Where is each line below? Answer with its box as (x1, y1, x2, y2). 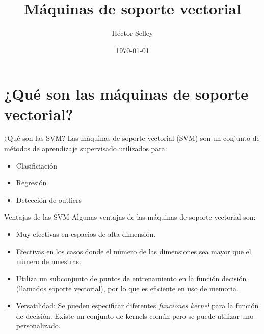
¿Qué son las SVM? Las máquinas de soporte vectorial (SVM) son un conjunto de (4, 133, 260, 144)
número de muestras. (16, 256, 81, 267)
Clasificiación (16, 160, 57, 171)
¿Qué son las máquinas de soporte (4, 83, 249, 104)
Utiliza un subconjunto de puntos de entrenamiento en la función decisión (16, 273, 247, 283)
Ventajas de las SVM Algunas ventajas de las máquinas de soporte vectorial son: (4, 211, 256, 222)
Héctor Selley (112, 28, 153, 38)
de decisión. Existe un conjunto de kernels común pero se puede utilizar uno (16, 310, 254, 321)
